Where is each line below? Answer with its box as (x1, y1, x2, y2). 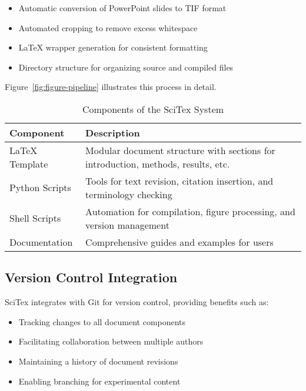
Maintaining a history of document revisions (18, 355, 178, 367)
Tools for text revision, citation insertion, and (85, 173, 274, 188)
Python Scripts (9, 181, 71, 195)
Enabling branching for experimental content (18, 375, 181, 387)
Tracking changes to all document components (18, 315, 186, 327)
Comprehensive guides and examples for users (85, 235, 274, 249)
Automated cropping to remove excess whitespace (18, 21, 198, 34)
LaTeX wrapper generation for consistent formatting (18, 41, 208, 54)
